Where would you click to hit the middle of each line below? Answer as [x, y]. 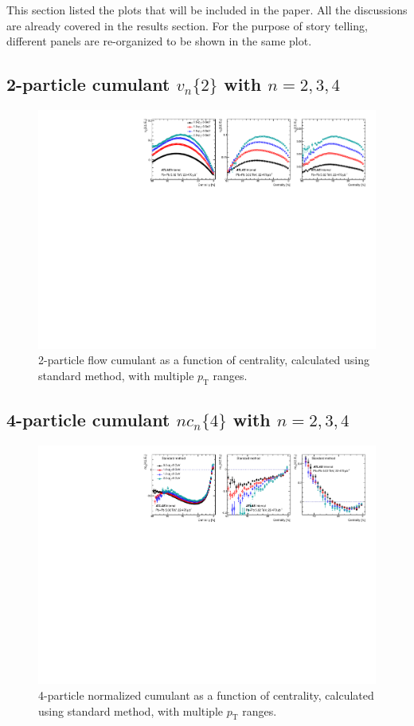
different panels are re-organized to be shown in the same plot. [159, 41]
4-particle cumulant [88, 420]
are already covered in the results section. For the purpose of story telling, [187, 25]
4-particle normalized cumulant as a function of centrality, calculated [206, 695]
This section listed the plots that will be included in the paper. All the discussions [207, 10]
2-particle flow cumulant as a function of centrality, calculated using [204, 360]
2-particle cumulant [88, 84]
